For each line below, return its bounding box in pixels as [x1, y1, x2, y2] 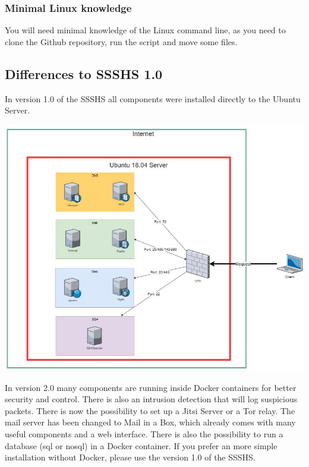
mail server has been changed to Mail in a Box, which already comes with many [5, 416, 296, 428]
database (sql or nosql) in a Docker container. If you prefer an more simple [5, 439, 278, 452]
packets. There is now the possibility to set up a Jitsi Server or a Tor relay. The [5, 404, 295, 416]
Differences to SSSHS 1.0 [5, 64, 163, 83]
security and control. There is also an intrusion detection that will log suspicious [5, 393, 298, 405]
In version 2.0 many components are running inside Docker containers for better [5, 381, 297, 393]
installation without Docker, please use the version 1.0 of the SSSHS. [5, 451, 256, 463]
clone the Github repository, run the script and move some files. [5, 35, 238, 48]
